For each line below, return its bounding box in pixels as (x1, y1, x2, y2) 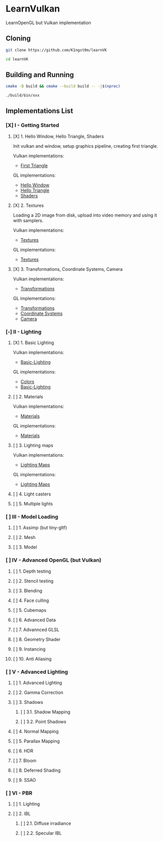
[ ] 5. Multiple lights (13, 501, 53, 507)
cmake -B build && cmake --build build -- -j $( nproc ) (6, 84, 121, 89)
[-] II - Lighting (6, 328, 42, 335)
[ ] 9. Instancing (13, 646, 46, 652)
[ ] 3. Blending (13, 587, 42, 593)
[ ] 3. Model (13, 544, 37, 550)
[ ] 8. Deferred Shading (13, 767, 61, 773)
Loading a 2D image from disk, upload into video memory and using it (13, 212, 157, 218)
